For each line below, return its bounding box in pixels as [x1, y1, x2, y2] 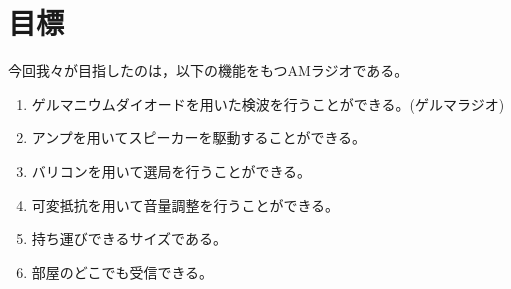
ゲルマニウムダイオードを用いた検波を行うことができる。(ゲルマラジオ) [31, 93, 505, 114]
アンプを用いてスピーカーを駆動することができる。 [31, 127, 367, 148]
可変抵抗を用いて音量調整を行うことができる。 [31, 194, 340, 215]
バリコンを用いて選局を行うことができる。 [31, 160, 312, 181]
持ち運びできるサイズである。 [31, 228, 227, 249]
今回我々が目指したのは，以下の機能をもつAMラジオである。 [8, 60, 409, 81]
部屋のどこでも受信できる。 [31, 261, 214, 282]
